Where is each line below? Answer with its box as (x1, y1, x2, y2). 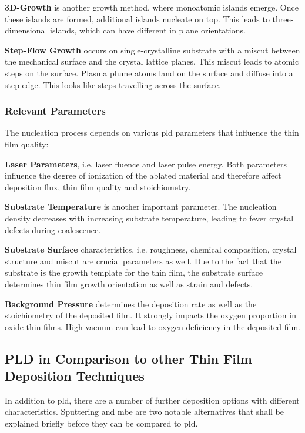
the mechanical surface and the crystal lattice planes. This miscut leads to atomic (5, 55, 299, 68)
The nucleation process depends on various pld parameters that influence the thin (5, 126, 299, 139)
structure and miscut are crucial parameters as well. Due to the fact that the (5, 254, 281, 267)
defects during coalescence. (5, 223, 101, 236)
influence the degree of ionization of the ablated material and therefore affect (5, 169, 281, 182)
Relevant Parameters (5, 103, 106, 118)
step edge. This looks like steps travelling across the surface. (5, 78, 221, 90)
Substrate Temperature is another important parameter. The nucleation (5, 200, 277, 213)
